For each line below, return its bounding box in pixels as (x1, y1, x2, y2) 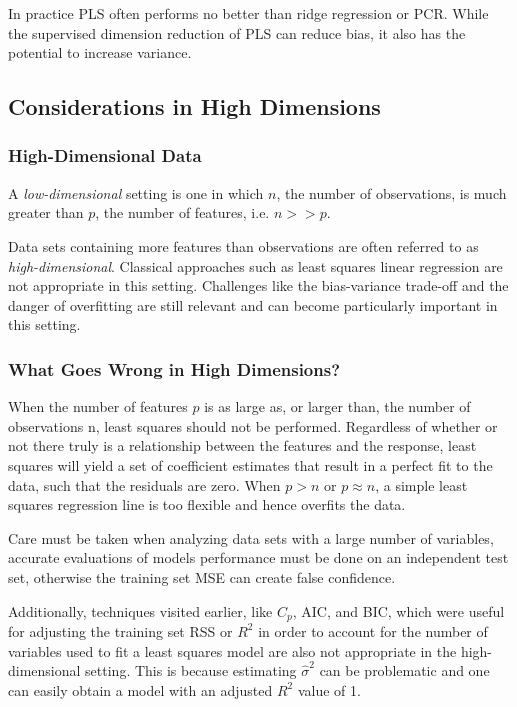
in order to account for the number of (258, 620, 488, 641)
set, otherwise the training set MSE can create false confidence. (8, 566, 396, 587)
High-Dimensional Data (8, 143, 202, 168)
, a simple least (375, 474, 468, 495)
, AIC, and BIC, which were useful (292, 600, 505, 621)
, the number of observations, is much (276, 182, 507, 203)
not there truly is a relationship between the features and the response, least (8, 435, 477, 456)
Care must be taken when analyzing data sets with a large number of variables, (8, 527, 494, 548)
